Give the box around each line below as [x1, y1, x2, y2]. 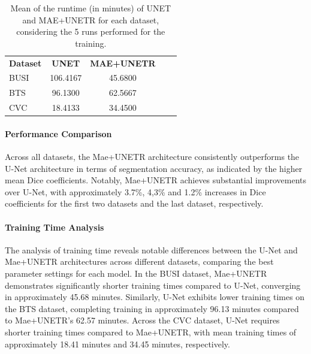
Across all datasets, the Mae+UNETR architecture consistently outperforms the [5, 150, 300, 163]
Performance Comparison [5, 127, 112, 140]
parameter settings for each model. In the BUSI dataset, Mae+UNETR [5, 267, 267, 279]
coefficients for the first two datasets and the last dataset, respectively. [5, 197, 264, 210]
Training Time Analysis [5, 220, 104, 233]
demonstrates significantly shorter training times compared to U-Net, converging [5, 279, 301, 291]
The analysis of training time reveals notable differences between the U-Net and [5, 243, 298, 256]
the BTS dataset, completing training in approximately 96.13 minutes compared [5, 302, 299, 314]
